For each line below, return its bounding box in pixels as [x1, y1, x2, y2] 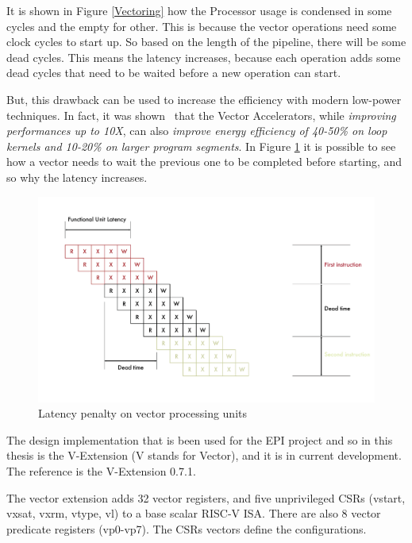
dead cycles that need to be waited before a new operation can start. [6, 64, 341, 81]
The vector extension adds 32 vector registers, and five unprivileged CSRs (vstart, [6, 489, 406, 506]
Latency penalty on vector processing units [38, 405, 248, 422]
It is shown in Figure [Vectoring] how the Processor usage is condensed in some [6, 2, 392, 18]
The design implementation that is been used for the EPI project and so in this [6, 431, 393, 448]
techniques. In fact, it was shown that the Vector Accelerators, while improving [6, 106, 396, 123]
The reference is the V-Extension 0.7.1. [6, 462, 196, 479]
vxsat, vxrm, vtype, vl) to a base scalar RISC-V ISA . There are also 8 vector [6, 505, 381, 522]
